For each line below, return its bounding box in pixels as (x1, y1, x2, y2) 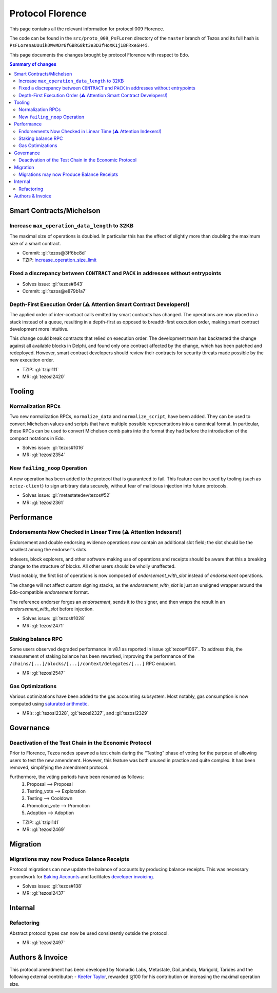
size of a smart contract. (9, 240, 62, 246)
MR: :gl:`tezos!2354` (22, 452, 65, 458)
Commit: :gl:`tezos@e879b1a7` (22, 288, 87, 294)
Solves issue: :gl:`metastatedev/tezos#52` (22, 492, 111, 498)
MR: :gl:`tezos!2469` (22, 826, 66, 833)
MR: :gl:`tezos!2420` (22, 373, 66, 380)
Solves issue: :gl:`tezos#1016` (22, 444, 85, 450)
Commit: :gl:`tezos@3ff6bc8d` (22, 250, 87, 256)
